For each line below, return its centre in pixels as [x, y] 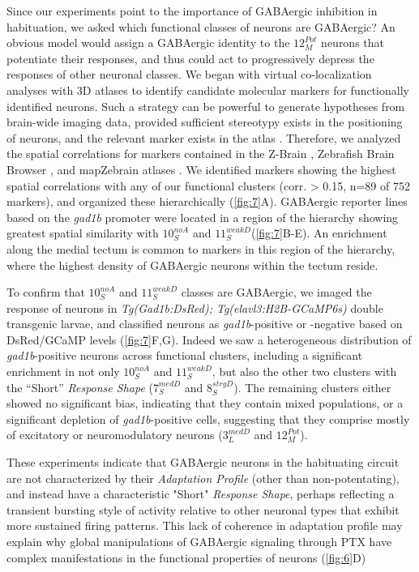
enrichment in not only [63, 371]
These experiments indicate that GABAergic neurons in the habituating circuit [203, 462]
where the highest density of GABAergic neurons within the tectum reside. [192, 265]
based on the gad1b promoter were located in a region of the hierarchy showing [203, 217]
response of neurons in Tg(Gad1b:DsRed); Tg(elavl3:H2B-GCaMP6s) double [195, 307]
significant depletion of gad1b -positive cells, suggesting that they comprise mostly [208, 418]
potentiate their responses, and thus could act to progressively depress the [190, 58]
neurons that [353, 43]
